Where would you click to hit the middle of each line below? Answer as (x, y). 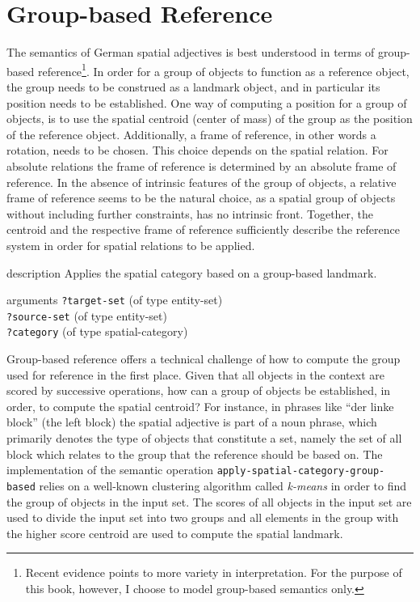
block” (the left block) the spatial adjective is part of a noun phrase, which (192, 422)
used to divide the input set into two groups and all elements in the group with (203, 517)
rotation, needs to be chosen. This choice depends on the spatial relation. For (197, 150)
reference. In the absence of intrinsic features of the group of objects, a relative (202, 182)
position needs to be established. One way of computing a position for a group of (207, 102)
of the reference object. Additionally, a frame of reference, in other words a (191, 134)
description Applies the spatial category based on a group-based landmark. (192, 272)
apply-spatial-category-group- (301, 471)
